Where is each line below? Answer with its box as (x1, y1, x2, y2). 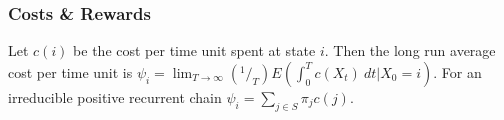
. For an (433, 61, 482, 82)
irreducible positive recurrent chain (8, 86, 222, 107)
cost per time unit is (8, 61, 133, 82)
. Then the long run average (324, 40, 496, 61)
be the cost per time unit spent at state (73, 40, 316, 61)
